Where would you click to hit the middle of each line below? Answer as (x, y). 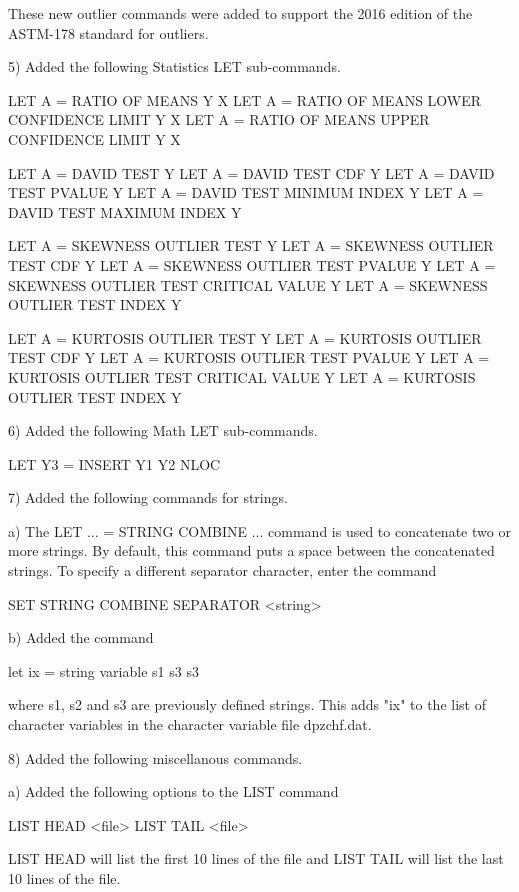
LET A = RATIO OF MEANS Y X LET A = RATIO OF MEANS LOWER (245, 99)
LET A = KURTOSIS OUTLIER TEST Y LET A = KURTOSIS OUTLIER (245, 337)
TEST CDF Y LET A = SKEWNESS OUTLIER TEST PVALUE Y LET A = (252, 264)
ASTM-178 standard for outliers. (108, 32)
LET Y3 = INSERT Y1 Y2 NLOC (114, 463)
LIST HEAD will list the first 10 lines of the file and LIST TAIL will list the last (256, 858)
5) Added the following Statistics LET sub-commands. (174, 66)
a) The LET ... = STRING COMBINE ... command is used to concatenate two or (259, 530)
